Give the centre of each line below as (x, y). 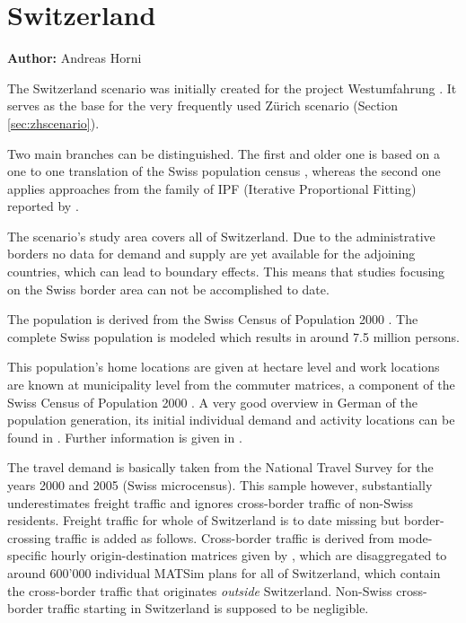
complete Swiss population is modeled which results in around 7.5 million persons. (233, 336)
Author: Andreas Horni (75, 58)
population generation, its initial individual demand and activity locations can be (231, 420)
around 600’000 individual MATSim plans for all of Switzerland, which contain (224, 572)
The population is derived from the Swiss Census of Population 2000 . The (213, 319)
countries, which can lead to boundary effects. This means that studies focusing (226, 272)
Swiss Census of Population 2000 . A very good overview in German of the (212, 402)
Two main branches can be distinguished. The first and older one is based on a (224, 153)
